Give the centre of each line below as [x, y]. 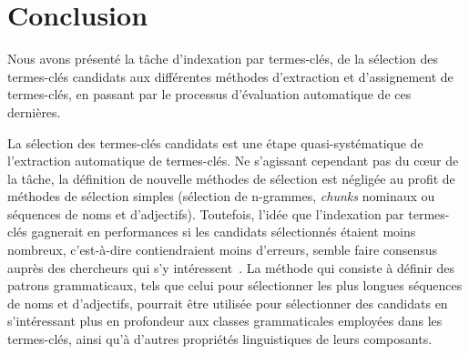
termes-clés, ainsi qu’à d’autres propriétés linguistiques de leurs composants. [220, 339]
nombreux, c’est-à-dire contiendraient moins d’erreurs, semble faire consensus [223, 250]
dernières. [34, 111]
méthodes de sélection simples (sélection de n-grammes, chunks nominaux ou [221, 196]
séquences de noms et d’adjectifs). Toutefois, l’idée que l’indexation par [206, 213]
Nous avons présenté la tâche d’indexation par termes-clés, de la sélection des [223, 59]
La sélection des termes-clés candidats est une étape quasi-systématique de [215, 142]
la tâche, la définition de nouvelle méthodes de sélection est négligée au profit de [231, 178]
